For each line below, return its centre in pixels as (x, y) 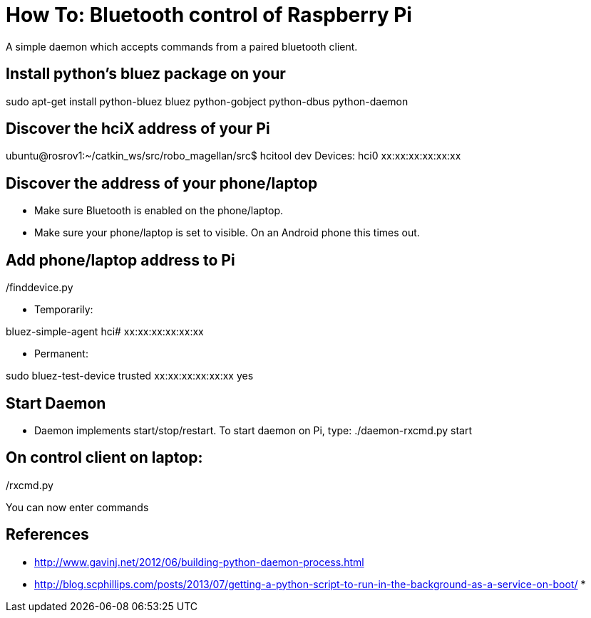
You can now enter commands (77, 507)
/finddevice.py (40, 288)
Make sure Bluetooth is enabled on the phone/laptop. (159, 211)
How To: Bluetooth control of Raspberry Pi (209, 15)
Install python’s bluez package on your (146, 74)
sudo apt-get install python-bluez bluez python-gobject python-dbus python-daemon (207, 101)
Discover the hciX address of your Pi (138, 129)
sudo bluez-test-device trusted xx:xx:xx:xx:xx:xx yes (130, 376)
